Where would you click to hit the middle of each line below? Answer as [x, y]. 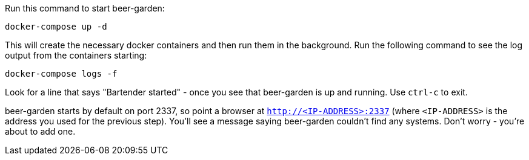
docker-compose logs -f [61, 74]
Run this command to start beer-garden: [85, 8]
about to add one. [40, 131]
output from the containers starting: [76, 55]
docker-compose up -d [56, 27]
